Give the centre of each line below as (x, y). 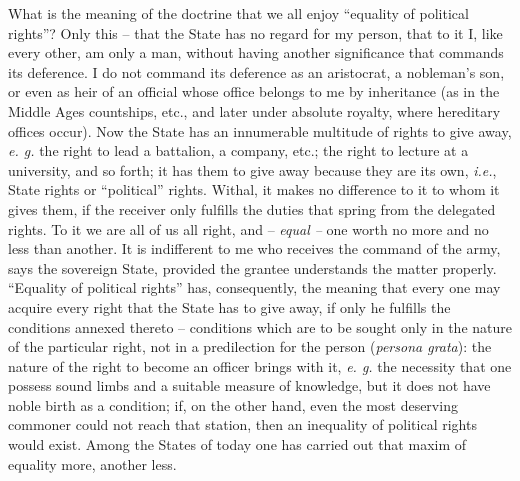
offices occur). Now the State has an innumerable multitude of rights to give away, (260, 130)
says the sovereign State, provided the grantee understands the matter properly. (252, 267)
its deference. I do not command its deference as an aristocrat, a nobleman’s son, (256, 71)
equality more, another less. (92, 463)
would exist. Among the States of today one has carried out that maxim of (237, 444)
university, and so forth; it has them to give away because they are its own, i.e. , (252, 169)
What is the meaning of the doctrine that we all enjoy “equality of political (238, 13)
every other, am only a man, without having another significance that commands (256, 52)
